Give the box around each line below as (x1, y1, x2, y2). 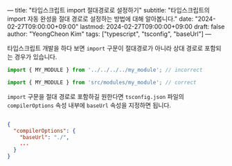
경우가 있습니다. (14, 53, 57, 61)
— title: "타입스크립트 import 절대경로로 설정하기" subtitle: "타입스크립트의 (7, 6, 210, 14)
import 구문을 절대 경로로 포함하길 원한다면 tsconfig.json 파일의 (7, 92, 185, 100)
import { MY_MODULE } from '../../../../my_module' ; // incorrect (7, 66, 203, 73)
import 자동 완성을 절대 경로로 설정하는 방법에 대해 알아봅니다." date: (7, 15, 194, 23)
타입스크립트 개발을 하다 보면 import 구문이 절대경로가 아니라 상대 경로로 (7, 44, 203, 52)
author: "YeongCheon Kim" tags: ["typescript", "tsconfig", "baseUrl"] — (7, 30, 212, 38)
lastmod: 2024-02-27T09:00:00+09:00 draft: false (80, 23, 225, 30)
